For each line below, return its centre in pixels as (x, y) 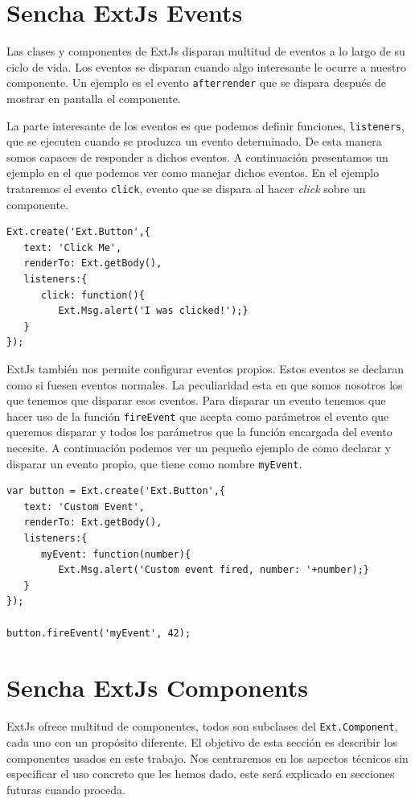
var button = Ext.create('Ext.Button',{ (116, 491)
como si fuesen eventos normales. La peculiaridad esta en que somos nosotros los (205, 384)
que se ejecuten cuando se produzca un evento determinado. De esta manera (194, 141)
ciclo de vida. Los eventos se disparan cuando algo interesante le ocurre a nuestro (207, 66)
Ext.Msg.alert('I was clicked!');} (153, 311)
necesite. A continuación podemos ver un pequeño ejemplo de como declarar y (199, 448)
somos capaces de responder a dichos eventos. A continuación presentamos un (197, 156)
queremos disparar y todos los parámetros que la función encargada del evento (199, 432)
